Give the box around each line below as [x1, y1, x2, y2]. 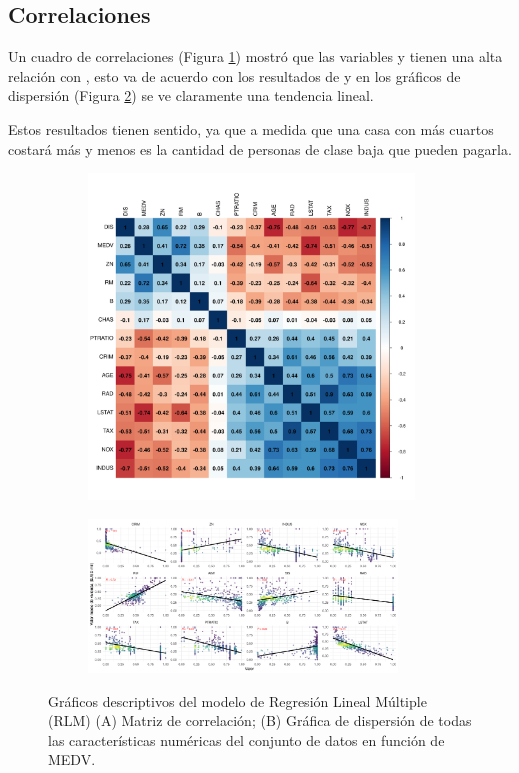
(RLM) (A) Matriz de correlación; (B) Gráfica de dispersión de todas [48, 710, 472, 731]
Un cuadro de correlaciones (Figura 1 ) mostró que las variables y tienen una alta [8, 46, 503, 67]
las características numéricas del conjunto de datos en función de [48, 729, 445, 750]
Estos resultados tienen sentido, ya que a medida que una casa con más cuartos [8, 118, 494, 139]
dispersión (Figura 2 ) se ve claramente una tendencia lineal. [8, 85, 374, 106]
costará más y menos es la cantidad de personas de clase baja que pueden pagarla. [8, 138, 512, 159]
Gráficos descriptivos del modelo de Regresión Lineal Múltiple [48, 690, 427, 711]
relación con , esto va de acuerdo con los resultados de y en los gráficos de [8, 65, 461, 86]
